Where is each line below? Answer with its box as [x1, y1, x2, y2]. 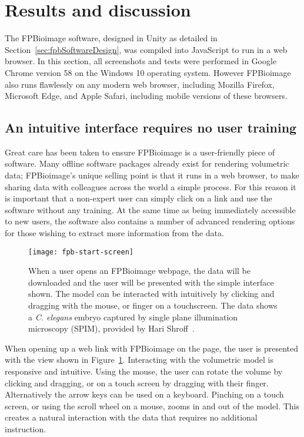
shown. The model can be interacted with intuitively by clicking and [28, 287, 275, 300]
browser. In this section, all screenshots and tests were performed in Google [5, 55, 277, 67]
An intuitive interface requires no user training [5, 118, 297, 137]
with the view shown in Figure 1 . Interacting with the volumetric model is [5, 353, 274, 366]
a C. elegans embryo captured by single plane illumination [28, 310, 238, 323]
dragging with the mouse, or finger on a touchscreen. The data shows [28, 299, 278, 312]
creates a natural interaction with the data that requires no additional [5, 411, 258, 423]
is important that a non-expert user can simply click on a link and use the [5, 192, 272, 204]
